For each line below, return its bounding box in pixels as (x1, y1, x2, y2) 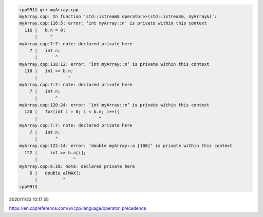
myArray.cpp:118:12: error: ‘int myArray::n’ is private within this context (19, 61, 209, 67)
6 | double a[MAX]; (29, 170, 81, 176)
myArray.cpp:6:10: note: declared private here (19, 163, 135, 169)
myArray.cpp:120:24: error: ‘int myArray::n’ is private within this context (19, 102, 209, 108)
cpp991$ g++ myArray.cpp (19, 7, 79, 12)
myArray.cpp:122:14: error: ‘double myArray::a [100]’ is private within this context (19, 143, 233, 148)
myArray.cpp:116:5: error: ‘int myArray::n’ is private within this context (19, 20, 207, 26)
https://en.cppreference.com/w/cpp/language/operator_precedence (9, 205, 146, 211)
